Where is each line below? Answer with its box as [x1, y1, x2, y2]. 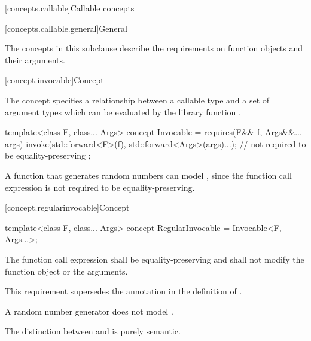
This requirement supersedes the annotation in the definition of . [5, 285, 242, 297]
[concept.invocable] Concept [5, 74, 104, 86]
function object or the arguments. [5, 264, 128, 277]
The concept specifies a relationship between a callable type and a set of [5, 93, 270, 106]
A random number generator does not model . [5, 305, 173, 317]
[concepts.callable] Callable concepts [5, 2, 135, 14]
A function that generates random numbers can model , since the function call [5, 169, 292, 181]
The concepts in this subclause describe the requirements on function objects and [5, 42, 303, 54]
